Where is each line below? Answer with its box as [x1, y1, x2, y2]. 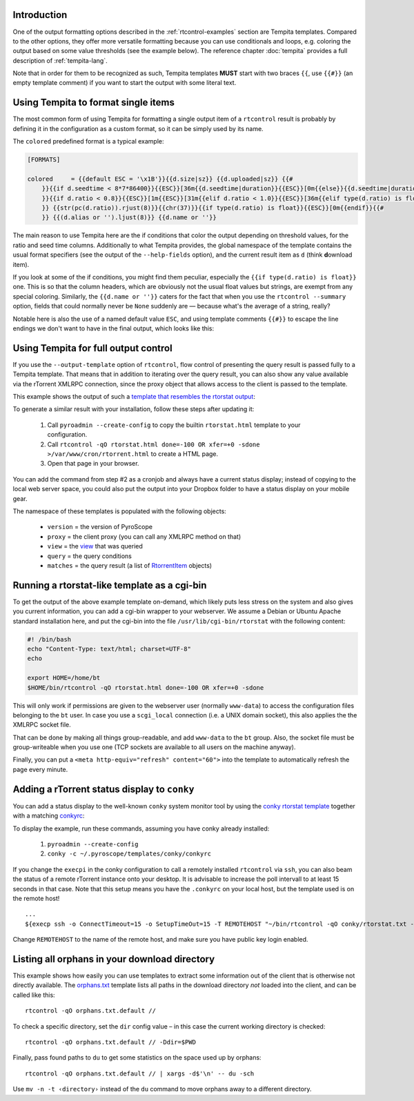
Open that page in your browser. [47, 459, 139, 468]
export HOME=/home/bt [27, 674, 101, 682]
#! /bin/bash [27, 635, 72, 643]
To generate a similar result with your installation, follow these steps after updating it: [12, 405, 255, 413]
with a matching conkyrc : [12, 811, 85, 820]
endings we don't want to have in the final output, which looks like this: [12, 324, 215, 333]
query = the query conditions [47, 552, 132, 560]
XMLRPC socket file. [12, 721, 72, 729]
